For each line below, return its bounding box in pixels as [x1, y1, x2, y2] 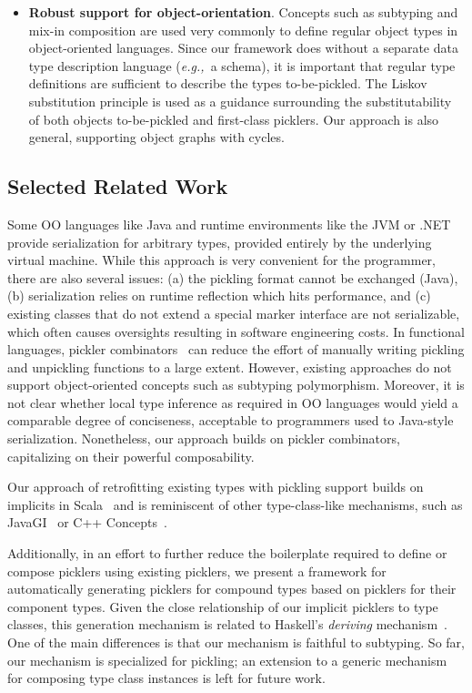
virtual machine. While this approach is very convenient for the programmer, [7, 250, 437, 270]
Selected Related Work [7, 172, 228, 200]
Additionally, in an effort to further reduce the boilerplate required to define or [7, 544, 447, 563]
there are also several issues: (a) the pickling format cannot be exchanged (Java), [7, 268, 458, 287]
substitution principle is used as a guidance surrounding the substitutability [28, 91, 452, 110]
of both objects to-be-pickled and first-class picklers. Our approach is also [28, 109, 439, 128]
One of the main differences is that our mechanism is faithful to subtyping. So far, [7, 633, 465, 652]
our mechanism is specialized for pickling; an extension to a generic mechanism [7, 650, 447, 669]
